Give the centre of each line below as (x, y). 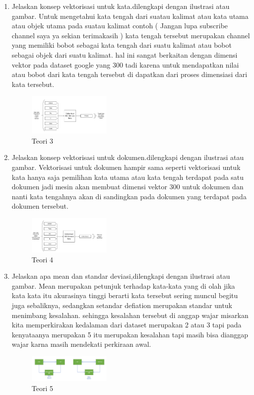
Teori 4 (42, 259)
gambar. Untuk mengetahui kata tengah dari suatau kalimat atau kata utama (130, 16)
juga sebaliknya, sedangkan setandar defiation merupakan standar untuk (122, 305)
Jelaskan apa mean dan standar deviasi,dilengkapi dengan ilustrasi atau (121, 276)
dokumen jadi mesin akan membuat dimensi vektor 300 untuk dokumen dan (127, 187)
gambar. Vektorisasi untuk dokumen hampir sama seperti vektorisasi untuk (126, 167)
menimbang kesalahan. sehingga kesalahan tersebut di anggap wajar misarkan (130, 315)
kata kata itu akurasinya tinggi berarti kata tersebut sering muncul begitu (125, 295)
